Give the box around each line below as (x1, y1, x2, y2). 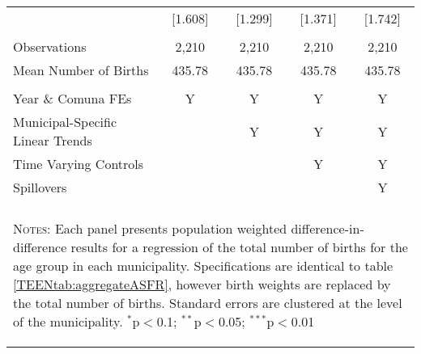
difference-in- (291, 219, 364, 238)
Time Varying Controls (13, 154, 144, 173)
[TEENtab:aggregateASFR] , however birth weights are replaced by (13, 275, 391, 293)
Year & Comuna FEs (13, 89, 132, 107)
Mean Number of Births (13, 61, 149, 79)
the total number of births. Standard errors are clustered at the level (13, 293, 402, 312)
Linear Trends (13, 131, 92, 150)
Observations (13, 37, 87, 56)
